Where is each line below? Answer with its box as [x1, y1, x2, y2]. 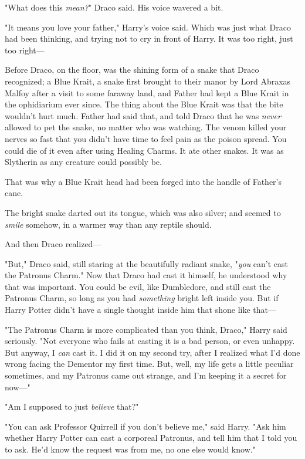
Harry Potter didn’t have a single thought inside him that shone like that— [5, 303, 276, 316]
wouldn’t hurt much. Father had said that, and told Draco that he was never [5, 109, 281, 122]
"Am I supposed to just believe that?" [5, 400, 139, 413]
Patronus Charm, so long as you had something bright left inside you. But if [5, 292, 279, 304]
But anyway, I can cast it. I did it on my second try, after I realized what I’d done [5, 346, 300, 358]
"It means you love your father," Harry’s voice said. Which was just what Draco [5, 21, 291, 33]
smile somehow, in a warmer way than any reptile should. [5, 218, 212, 230]
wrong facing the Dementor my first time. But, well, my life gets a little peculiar [5, 357, 294, 370]
